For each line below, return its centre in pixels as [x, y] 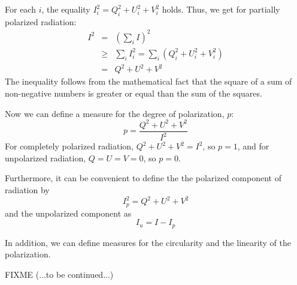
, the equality [66, 9]
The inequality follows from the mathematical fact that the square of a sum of [148, 81]
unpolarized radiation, [46, 157]
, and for [253, 146]
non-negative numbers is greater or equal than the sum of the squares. [134, 93]
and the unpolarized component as [68, 213]
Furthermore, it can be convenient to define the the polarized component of [143, 178]
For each [20, 9]
